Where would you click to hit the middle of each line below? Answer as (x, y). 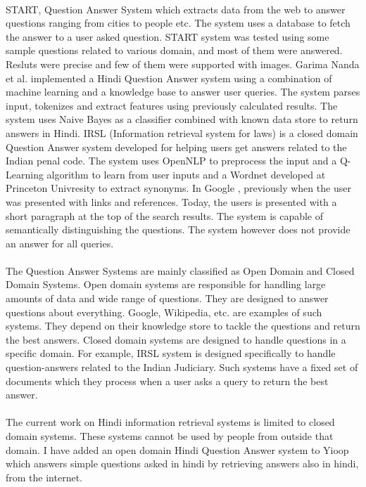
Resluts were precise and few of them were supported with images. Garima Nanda (183, 64)
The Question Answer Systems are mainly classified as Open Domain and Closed (180, 270)
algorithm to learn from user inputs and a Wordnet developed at (186, 174)
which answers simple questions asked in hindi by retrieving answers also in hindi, (182, 463)
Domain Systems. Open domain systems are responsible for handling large (166, 284)
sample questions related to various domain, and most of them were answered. (174, 50)
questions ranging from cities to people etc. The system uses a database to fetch (178, 23)
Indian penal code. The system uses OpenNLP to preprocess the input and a (171, 161)
